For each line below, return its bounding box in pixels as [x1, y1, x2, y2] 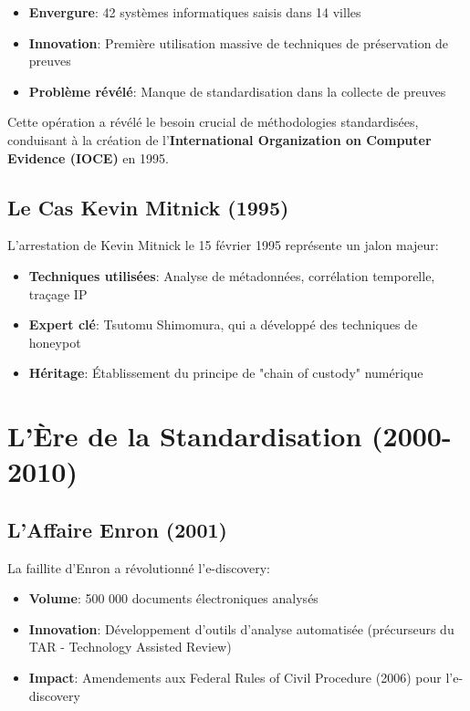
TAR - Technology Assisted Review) [28, 637, 232, 656]
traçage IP [28, 284, 88, 303]
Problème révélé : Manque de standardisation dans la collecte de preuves [28, 81, 446, 100]
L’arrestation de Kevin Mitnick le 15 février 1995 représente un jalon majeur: [7, 235, 439, 255]
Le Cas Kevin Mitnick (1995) [7, 193, 289, 221]
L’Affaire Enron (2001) [7, 515, 227, 543]
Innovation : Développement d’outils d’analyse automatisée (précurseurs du [28, 619, 454, 638]
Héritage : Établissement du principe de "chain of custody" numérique [28, 363, 423, 382]
